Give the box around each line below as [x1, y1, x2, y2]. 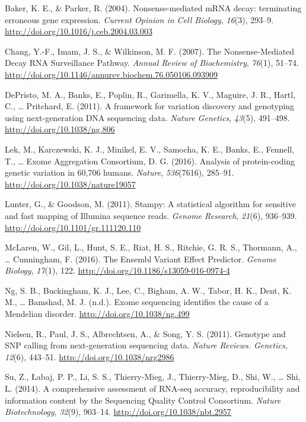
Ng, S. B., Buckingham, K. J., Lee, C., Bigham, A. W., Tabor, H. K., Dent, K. [5, 284, 292, 296]
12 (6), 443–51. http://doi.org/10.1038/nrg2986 [5, 350, 174, 363]
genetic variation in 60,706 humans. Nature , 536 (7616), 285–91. [5, 166, 234, 179]
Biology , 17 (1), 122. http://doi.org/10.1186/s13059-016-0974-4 [5, 264, 230, 277]
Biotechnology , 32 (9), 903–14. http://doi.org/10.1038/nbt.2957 [5, 405, 231, 418]
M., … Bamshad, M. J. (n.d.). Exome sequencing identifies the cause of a [5, 296, 269, 308]
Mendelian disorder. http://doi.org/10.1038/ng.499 [5, 307, 190, 320]
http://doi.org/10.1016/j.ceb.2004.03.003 [5, 25, 152, 37]
